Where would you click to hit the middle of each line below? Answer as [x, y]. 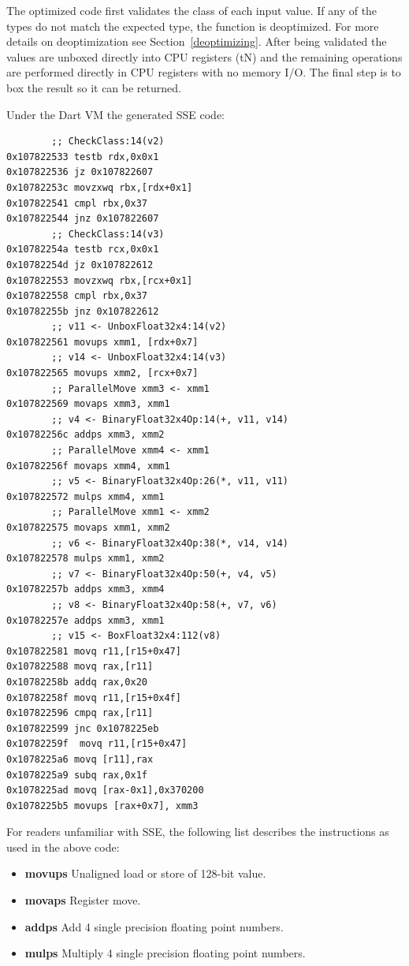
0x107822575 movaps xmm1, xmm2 [88, 528]
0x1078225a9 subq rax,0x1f [77, 775]
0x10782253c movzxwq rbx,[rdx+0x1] [100, 187]
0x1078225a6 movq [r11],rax [80, 759]
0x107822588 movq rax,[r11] [80, 667]
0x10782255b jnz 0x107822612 [83, 311]
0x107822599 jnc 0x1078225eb [83, 728]
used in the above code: [63, 847]
